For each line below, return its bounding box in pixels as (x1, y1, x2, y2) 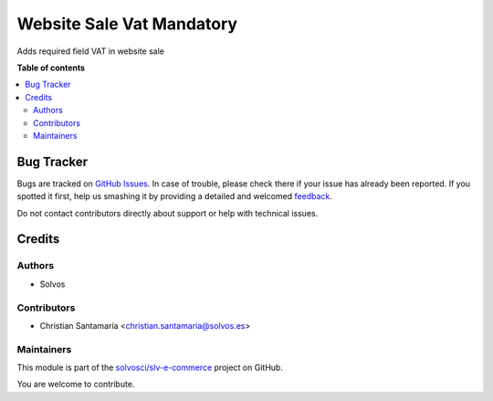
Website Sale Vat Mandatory (16, 14, 237, 34)
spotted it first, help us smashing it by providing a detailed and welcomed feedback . (16, 191, 333, 202)
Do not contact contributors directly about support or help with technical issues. (16, 207, 319, 218)
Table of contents (16, 62, 86, 73)
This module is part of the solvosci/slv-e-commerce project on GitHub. (16, 362, 283, 374)
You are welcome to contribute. (16, 379, 135, 390)
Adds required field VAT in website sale (16, 46, 164, 57)
